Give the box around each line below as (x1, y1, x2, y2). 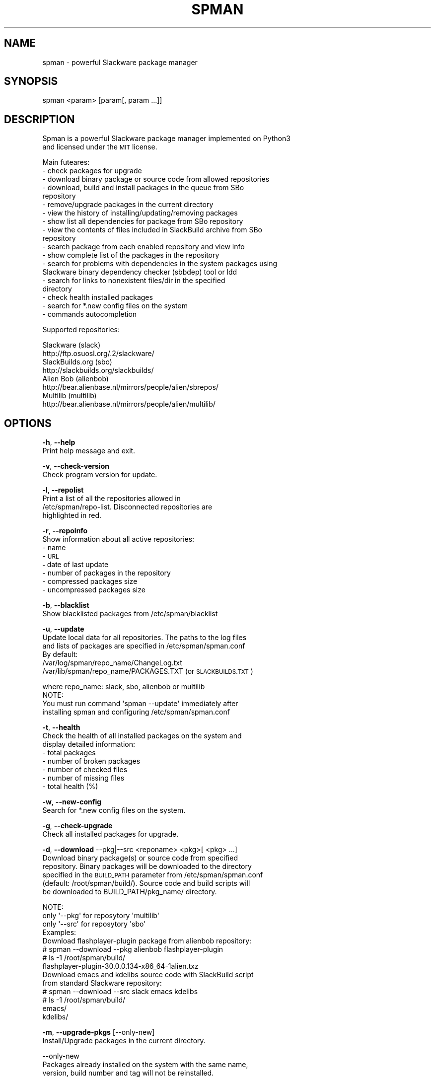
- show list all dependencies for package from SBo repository (42, 217, 243, 226)
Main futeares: (42, 158, 90, 167)
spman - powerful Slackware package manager (42, 58, 198, 67)
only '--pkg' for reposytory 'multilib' (42, 911, 159, 920)
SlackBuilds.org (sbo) (42, 358, 112, 366)
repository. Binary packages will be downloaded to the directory (42, 862, 252, 871)
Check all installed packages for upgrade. (42, 830, 179, 839)
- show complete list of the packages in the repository (42, 251, 219, 260)
